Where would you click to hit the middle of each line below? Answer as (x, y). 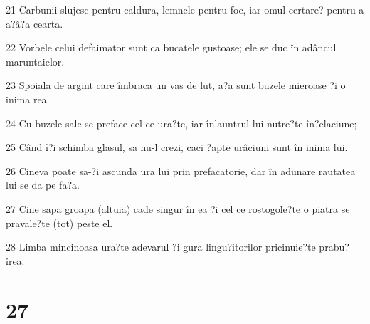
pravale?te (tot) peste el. (59, 223)
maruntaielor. (35, 61)
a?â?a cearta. (35, 23)
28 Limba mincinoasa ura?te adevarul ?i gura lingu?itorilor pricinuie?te (161, 247)
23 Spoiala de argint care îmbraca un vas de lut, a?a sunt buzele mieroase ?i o (176, 85)
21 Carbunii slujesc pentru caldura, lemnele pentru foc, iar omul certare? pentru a (185, 9)
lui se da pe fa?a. (43, 185)
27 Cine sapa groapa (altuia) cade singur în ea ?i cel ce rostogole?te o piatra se (178, 208)
